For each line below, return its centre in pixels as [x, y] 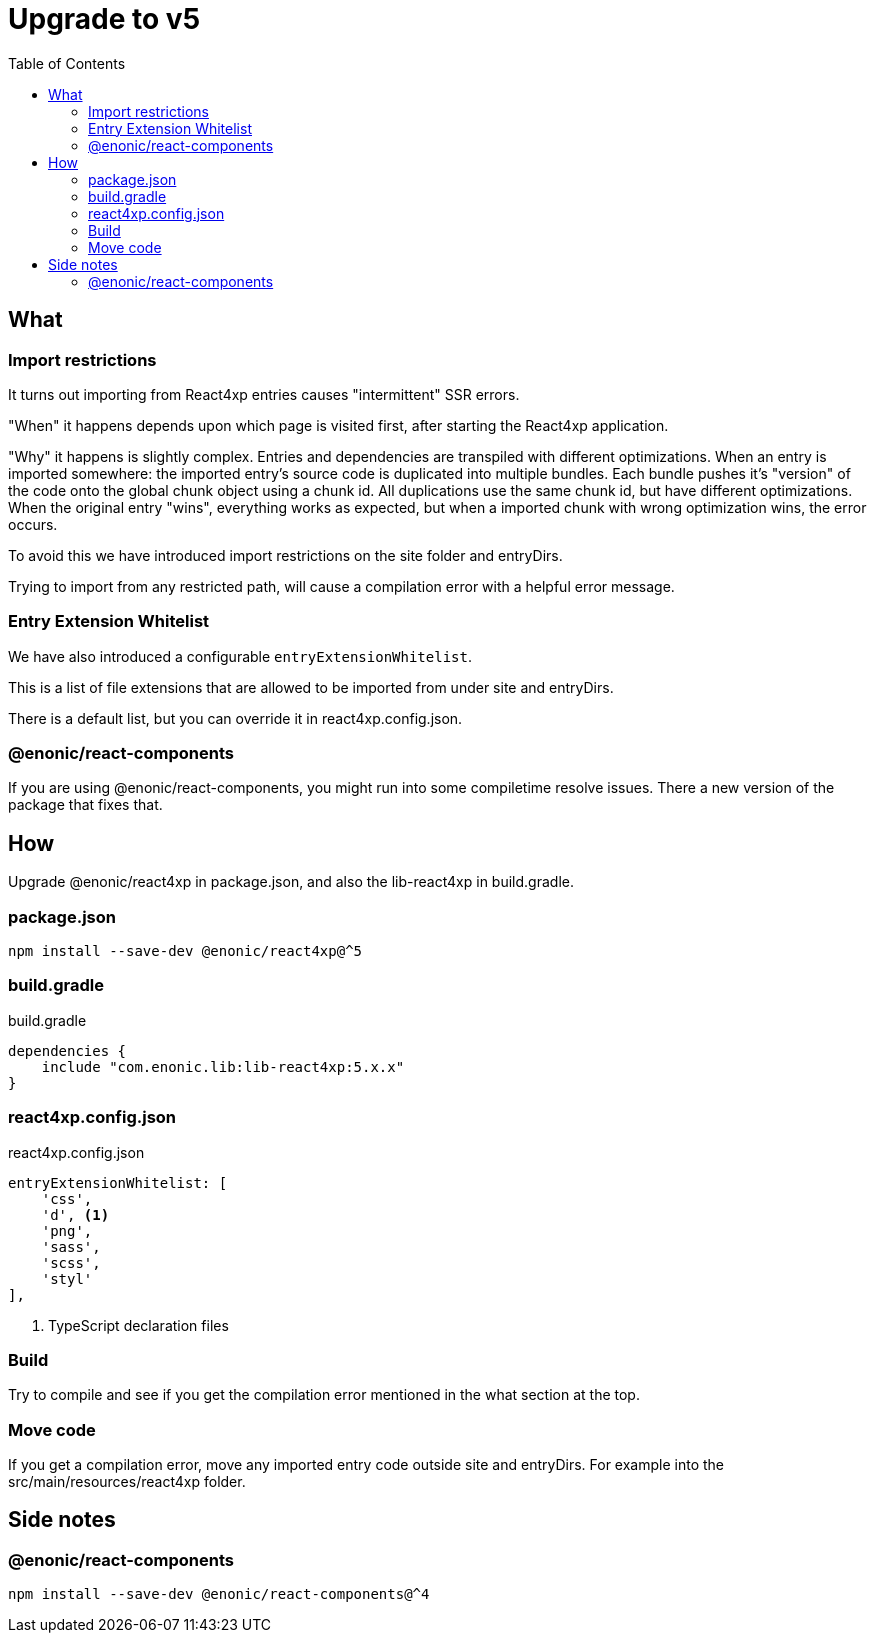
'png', [67, 1230]
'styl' [67, 1278]
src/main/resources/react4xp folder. [127, 1482]
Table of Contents [67, 63]
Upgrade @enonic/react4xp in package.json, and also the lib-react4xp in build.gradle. [291, 882]
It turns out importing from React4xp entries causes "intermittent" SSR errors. [264, 394]
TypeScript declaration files [138, 1325]
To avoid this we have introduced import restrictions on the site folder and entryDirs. [285, 555]
